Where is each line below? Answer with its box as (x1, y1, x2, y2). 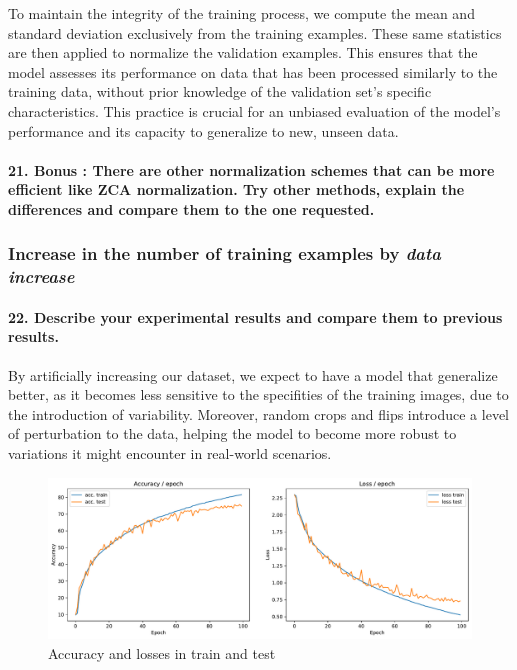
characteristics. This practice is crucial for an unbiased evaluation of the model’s (8, 100, 501, 121)
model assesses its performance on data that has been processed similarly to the (8, 61, 498, 82)
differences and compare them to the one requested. (8, 198, 375, 219)
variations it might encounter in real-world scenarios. (8, 443, 332, 464)
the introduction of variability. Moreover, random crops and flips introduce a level (8, 403, 509, 424)
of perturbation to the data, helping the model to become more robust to (8, 423, 457, 444)
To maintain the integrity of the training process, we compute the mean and (8, 3, 475, 23)
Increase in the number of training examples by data (8, 241, 441, 266)
